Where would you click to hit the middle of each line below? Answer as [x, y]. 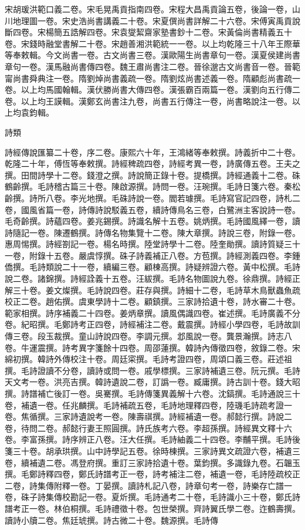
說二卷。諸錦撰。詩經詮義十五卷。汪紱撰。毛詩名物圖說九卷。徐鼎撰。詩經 [148, 278]
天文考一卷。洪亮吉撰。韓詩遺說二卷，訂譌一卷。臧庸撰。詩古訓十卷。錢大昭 [152, 382]
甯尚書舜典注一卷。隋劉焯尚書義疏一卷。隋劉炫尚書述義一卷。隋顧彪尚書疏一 [152, 78]
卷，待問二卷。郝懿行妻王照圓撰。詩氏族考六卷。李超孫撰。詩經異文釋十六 [148, 428]
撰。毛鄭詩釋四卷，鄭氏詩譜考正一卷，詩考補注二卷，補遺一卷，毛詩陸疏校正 [152, 474]
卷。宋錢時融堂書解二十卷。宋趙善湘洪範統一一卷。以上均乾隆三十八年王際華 [152, 43]
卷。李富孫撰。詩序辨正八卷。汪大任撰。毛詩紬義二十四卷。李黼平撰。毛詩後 [152, 439]
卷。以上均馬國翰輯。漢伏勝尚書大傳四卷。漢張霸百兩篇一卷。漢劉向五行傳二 [152, 90]
